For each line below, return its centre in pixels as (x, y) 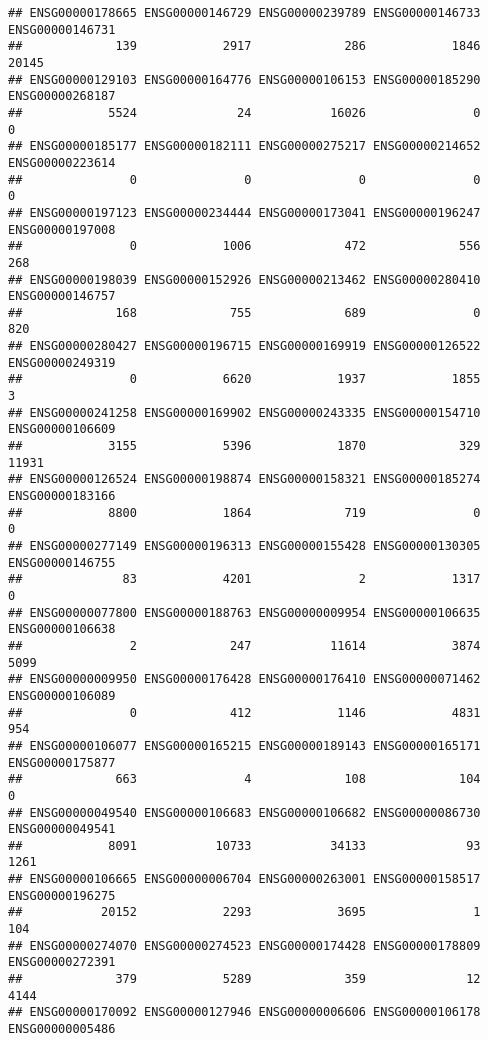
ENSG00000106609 (62, 429)
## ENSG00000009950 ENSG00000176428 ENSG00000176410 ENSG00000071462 (244, 679)
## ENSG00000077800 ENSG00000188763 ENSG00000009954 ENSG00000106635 (244, 612)
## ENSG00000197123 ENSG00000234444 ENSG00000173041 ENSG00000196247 (244, 212)
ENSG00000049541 (62, 829)
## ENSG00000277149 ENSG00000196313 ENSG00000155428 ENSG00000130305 (244, 546)
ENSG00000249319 (62, 362)
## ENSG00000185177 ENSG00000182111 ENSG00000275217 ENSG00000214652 (244, 146)
